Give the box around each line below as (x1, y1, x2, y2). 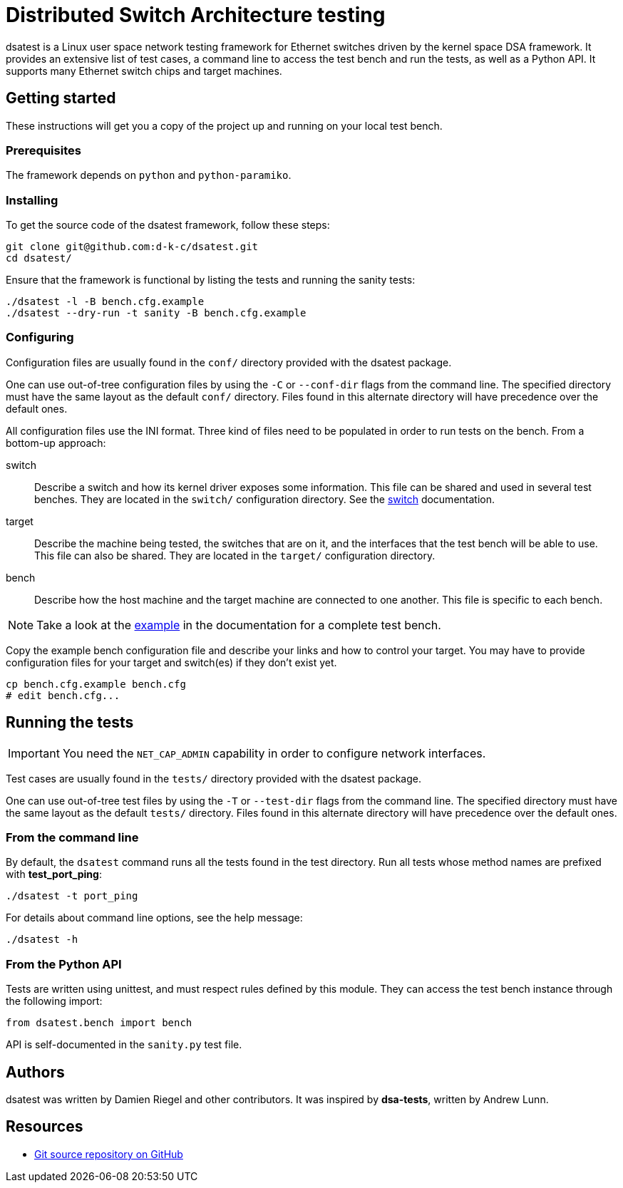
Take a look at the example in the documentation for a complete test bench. (36, 617, 441, 632)
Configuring (6, 330, 74, 345)
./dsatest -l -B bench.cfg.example (6, 296, 205, 308)
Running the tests (6, 713, 134, 732)
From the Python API (6, 956, 122, 971)
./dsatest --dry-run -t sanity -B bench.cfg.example (6, 307, 307, 319)
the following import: (6, 995, 103, 1008)
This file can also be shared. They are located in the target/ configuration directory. (34, 549, 436, 562)
